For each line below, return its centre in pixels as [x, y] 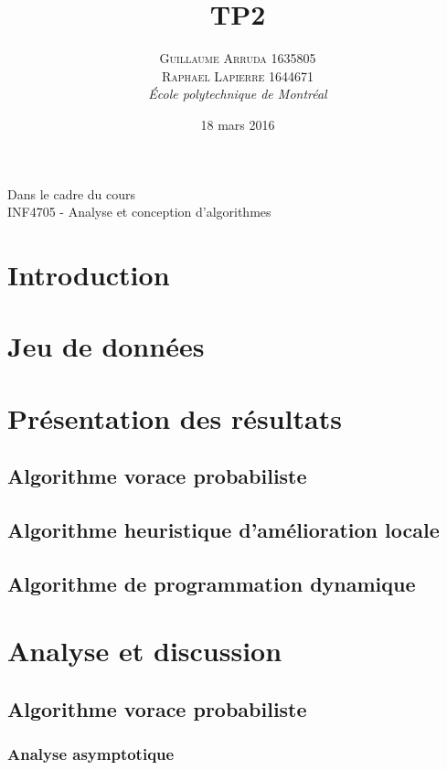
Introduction [89, 274]
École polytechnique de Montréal [238, 94]
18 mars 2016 [238, 124]
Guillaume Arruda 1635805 [238, 58]
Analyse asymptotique [91, 754]
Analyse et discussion [145, 651]
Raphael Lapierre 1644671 [237, 75]
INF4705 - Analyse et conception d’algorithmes [139, 212]
